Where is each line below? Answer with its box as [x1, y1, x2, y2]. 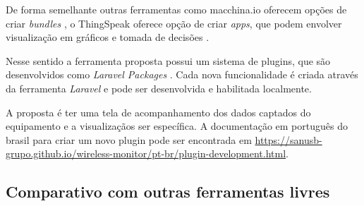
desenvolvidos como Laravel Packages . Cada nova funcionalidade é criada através [6, 67, 358, 82]
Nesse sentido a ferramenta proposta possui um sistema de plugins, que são [6, 53, 331, 68]
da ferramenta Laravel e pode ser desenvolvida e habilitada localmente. [6, 80, 312, 95]
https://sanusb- [255, 132, 322, 147]
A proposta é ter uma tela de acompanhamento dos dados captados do [6, 104, 311, 119]
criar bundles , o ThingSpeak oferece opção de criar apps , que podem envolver [6, 16, 342, 30]
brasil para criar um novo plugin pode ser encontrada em [6, 132, 252, 147]
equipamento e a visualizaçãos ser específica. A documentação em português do [6, 119, 348, 133]
